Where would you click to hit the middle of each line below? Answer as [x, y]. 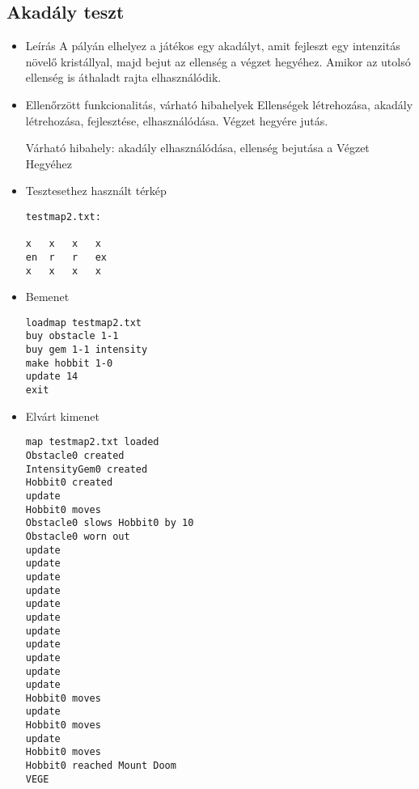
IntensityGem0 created [87, 469]
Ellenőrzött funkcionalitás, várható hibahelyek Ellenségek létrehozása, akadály [219, 104]
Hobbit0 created [69, 483]
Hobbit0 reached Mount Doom [101, 766]
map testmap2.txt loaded [92, 442]
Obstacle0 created [75, 456]
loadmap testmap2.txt [83, 322]
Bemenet [47, 297]
